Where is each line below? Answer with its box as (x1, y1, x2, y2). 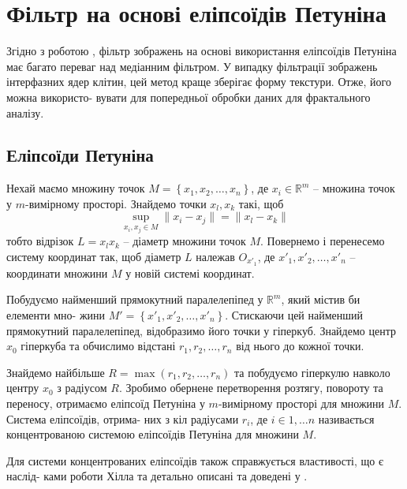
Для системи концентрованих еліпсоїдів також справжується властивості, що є (6, 452, 383, 468)
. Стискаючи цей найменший (225, 306, 364, 323)
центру (6, 379, 39, 396)
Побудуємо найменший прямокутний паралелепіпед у (6, 291, 263, 308)
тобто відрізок (6, 233, 74, 249)
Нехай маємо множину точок (6, 180, 145, 196)
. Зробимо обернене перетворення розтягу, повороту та (118, 379, 383, 396)
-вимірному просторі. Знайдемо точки (24, 195, 207, 211)
